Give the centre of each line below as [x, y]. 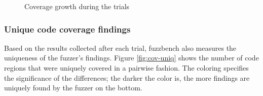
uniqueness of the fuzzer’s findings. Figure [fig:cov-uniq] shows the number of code [131, 58]
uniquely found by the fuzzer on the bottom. [73, 88]
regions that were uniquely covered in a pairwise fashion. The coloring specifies [126, 68]
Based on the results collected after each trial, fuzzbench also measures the [120, 47]
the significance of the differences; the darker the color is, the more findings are [127, 77]
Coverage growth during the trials [77, 6]
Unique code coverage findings [67, 29]
